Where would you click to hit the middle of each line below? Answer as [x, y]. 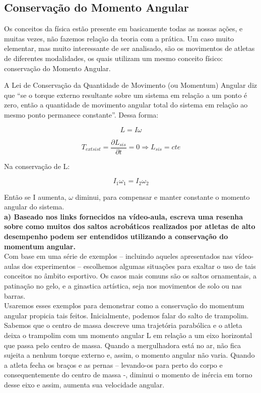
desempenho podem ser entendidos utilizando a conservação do [116, 236]
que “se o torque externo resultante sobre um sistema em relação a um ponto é [126, 95]
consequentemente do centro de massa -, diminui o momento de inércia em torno [128, 375]
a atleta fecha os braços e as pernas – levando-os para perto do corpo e [113, 364]
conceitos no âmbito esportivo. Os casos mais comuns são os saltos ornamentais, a [130, 276]
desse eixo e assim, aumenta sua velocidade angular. [84, 384]
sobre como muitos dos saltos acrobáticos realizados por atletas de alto [130, 226]
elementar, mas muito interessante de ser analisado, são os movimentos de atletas [129, 48]
